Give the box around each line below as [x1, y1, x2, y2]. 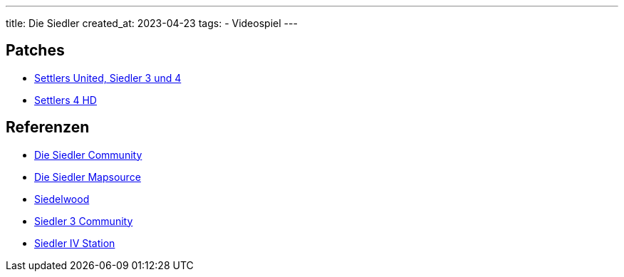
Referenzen [6, 118, 90, 137]
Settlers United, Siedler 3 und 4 [34, 71, 182, 84]
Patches [6, 41, 65, 60]
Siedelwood [34, 192, 90, 205]
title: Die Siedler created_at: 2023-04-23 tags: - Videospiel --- [6, 17, 298, 29]
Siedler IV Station [34, 236, 115, 249]
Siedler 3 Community [34, 214, 133, 227]
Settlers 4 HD [34, 93, 97, 106]
